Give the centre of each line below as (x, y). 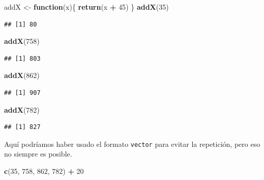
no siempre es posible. (38, 154)
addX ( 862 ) (22, 75)
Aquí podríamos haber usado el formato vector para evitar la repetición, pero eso (132, 144)
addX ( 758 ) (22, 41)
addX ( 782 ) (22, 109)
